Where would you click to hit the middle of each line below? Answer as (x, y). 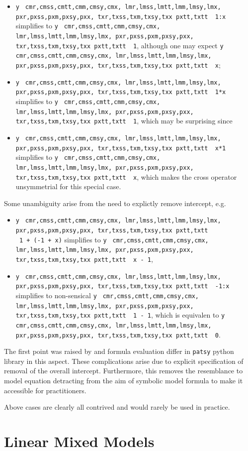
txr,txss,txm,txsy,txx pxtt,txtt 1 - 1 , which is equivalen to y (120, 315)
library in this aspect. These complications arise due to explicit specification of (124, 361)
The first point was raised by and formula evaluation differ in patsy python (119, 351)
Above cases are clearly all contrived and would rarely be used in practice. (117, 407)
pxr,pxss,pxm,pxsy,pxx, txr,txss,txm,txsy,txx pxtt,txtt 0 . (118, 334)
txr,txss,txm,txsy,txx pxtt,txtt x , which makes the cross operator (126, 176)
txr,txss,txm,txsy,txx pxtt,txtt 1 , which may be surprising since (124, 121)
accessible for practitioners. (45, 390)
